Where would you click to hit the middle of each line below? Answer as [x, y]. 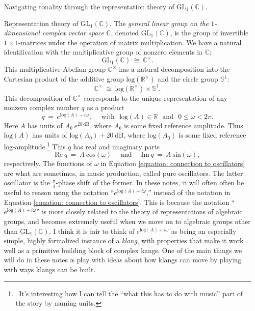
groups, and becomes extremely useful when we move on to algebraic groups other [127, 221]
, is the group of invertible [209, 33]
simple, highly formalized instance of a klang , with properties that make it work [124, 240]
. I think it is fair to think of [91, 231]
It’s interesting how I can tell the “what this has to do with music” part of [131, 293]
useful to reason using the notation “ [59, 192]
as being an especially [204, 231]
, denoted [125, 33]
